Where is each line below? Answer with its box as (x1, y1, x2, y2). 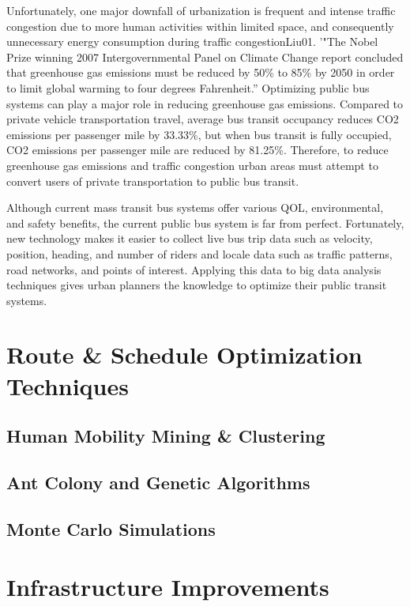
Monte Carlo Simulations (6, 516, 216, 541)
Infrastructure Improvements (6, 571, 329, 603)
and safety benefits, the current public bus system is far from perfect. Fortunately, (6, 214, 404, 231)
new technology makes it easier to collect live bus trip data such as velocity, (6, 230, 373, 247)
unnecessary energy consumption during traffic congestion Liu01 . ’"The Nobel (6, 33, 378, 50)
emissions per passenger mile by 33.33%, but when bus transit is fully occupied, (6, 126, 392, 142)
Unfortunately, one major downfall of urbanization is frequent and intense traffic (6, 2, 396, 18)
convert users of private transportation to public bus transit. (6, 172, 299, 189)
